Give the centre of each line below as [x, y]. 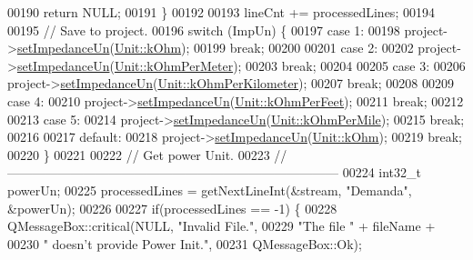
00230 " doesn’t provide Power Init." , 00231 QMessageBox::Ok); [185, 243]
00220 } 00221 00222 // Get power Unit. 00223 [139, 154]
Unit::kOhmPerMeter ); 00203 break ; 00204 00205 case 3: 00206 [290, 65]
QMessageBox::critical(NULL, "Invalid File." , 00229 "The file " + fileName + [221, 226]
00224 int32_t [382, 172]
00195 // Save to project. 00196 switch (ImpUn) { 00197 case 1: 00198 [204, 30]
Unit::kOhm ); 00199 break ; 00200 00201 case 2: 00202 [264, 48]
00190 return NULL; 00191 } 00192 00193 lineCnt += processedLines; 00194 [221, 12]
